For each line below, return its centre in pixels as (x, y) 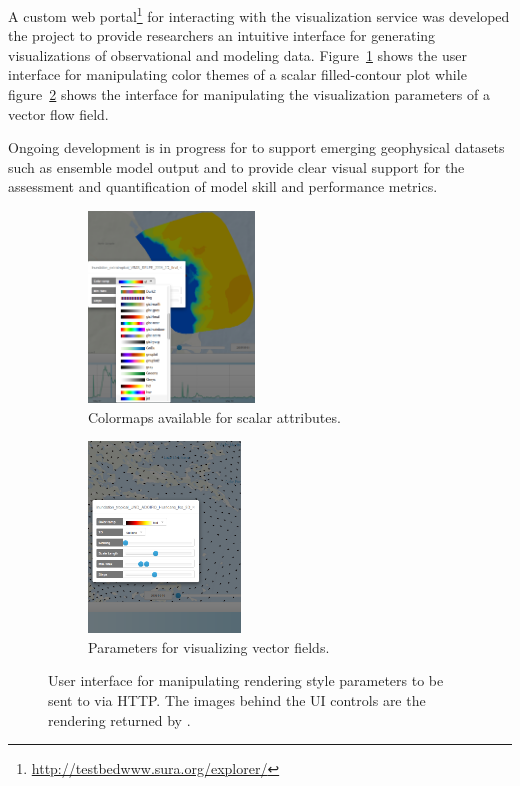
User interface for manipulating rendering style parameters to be (246, 680)
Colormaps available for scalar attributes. (214, 416)
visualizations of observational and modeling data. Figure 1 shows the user (237, 54)
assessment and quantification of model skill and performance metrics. (223, 186)
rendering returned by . (119, 719)
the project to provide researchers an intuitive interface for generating (222, 35)
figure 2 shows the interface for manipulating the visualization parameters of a (249, 94)
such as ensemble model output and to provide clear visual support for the (236, 166)
